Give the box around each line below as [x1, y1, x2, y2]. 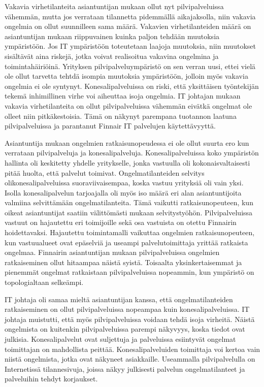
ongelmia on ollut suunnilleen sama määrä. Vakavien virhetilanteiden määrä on [5, 21, 251, 31]
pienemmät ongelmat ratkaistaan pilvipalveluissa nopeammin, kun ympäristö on [5, 267, 254, 277]
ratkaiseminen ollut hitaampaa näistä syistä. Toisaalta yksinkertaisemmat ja [5, 256, 242, 267]
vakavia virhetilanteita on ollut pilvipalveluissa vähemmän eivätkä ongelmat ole [5, 100, 252, 111]
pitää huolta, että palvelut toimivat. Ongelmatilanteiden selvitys [5, 167, 205, 178]
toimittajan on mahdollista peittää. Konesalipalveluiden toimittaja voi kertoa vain [5, 343, 260, 354]
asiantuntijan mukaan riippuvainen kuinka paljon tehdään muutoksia [5, 30, 220, 41]
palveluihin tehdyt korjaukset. [5, 373, 98, 384]
